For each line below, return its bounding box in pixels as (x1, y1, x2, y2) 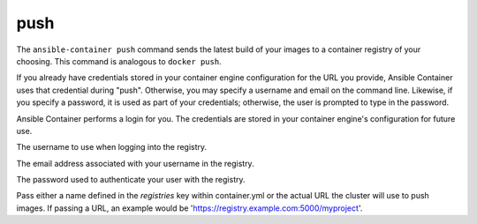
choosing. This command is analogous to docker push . (16, 56, 222, 66)
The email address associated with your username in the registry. (16, 158, 255, 168)
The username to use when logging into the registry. (16, 142, 208, 153)
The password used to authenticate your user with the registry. (16, 175, 246, 185)
